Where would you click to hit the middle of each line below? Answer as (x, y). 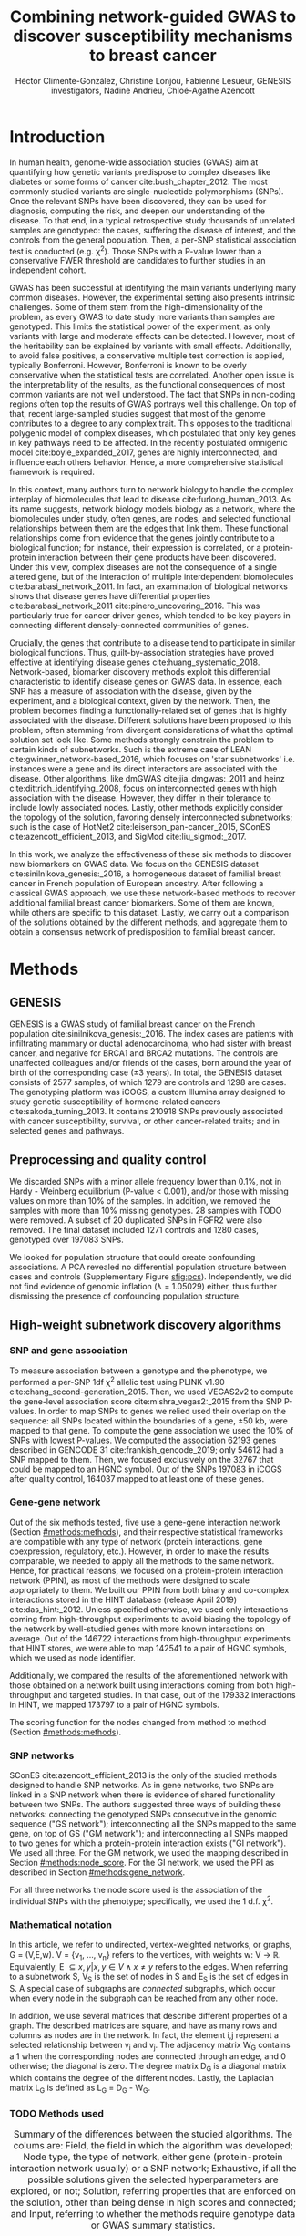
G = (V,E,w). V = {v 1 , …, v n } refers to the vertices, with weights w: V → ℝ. (145, 1956)
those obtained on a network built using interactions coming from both (142, 1685)
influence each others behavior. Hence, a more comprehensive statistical (147, 462)
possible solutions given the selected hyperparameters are (153, 2179)
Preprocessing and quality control (108, 1159)
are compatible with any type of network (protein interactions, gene (136, 1541)
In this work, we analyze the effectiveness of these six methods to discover (151, 854)
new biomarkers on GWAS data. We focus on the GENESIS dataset (134, 864)
